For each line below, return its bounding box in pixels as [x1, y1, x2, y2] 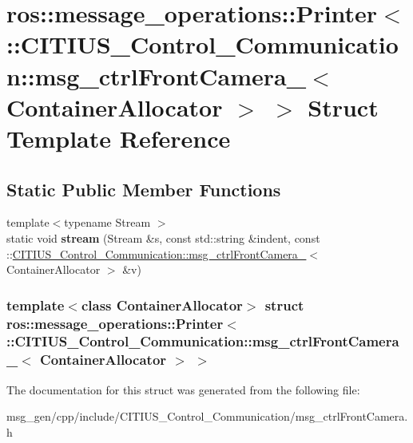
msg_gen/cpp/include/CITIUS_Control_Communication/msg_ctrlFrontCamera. [6, 408, 408, 425]
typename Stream [64, 214, 151, 231]
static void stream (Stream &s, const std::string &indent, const [6, 229, 320, 246]
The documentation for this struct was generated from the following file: [6, 381, 360, 398]
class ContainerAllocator [81, 295, 243, 314]
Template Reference [6, 121, 231, 154]
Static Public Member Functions [6, 176, 281, 201]
